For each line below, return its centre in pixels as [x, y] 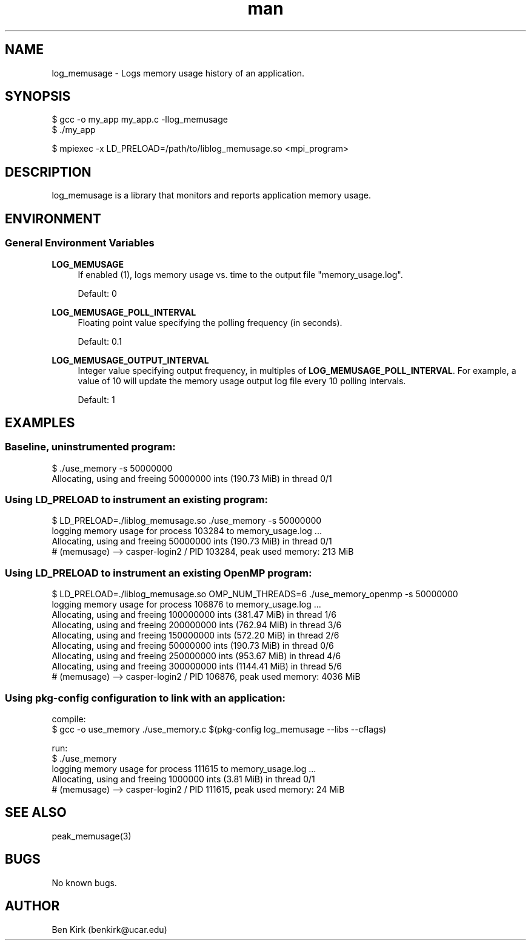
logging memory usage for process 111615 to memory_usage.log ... [184, 768]
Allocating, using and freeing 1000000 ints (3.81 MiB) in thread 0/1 [183, 779]
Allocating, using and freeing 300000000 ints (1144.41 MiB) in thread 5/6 [197, 666]
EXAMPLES [40, 422]
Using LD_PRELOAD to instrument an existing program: [136, 500]
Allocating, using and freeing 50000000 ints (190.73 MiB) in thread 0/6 [193, 646]
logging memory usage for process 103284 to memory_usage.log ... [187, 531]
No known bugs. [84, 882]
